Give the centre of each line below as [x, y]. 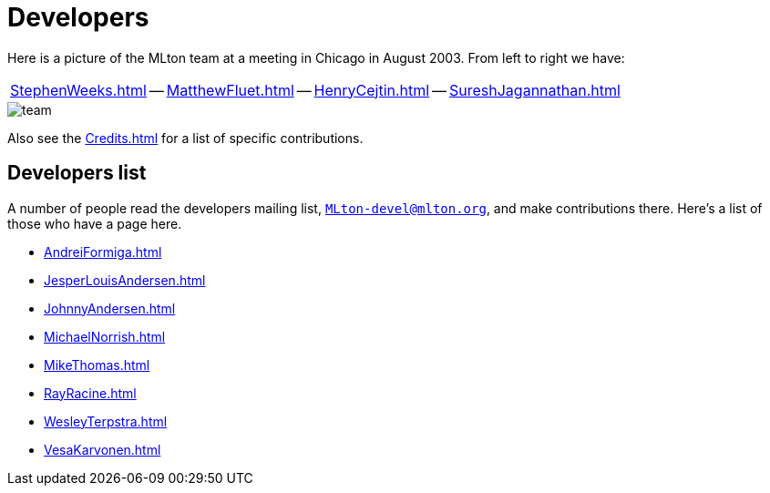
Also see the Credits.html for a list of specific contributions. [185, 138]
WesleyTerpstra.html [106, 421]
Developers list [77, 173]
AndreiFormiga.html [103, 252]
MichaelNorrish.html [105, 336]
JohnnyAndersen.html [110, 308]
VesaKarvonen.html [103, 449]
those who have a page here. [95, 223]
